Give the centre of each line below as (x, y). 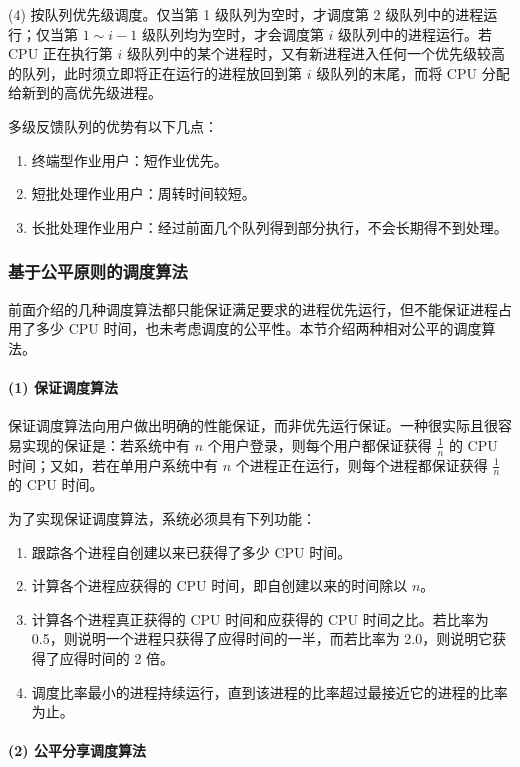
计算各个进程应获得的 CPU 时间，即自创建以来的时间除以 (219, 585)
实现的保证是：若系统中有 (105, 444)
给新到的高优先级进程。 (85, 92)
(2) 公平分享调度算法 (77, 750)
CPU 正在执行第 (60, 53)
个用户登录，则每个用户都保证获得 (319, 444)
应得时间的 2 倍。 (117, 657)
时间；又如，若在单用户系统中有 (113, 464)
